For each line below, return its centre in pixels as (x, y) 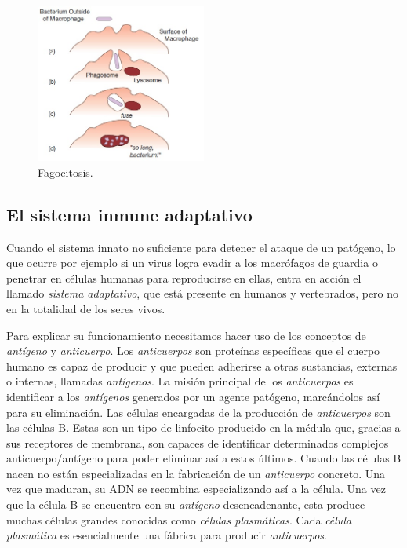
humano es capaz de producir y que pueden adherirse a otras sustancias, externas (202, 365)
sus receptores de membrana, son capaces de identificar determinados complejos (198, 442)
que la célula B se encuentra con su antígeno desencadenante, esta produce (186, 504)
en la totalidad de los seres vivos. (86, 308)
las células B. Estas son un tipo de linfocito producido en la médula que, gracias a (203, 427)
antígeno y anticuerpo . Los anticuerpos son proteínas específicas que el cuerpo (193, 351)
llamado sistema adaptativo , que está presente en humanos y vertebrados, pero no (203, 293)
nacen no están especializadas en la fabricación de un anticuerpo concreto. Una (196, 473)
